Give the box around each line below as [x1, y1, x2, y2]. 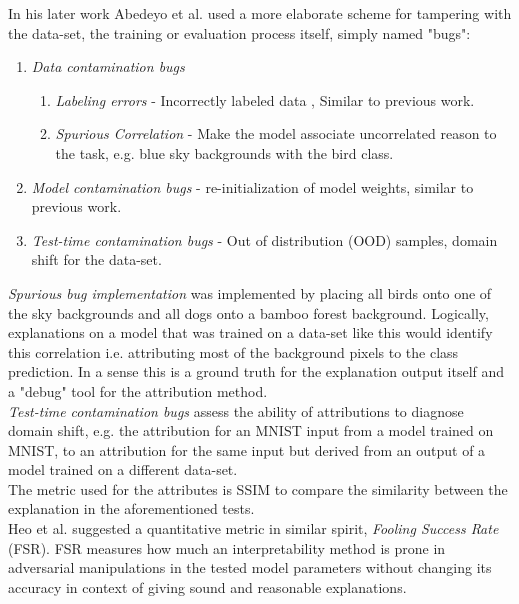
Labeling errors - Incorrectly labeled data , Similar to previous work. [55, 89, 475, 110]
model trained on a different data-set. [8, 459, 238, 480]
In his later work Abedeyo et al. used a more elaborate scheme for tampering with [8, 3, 512, 23]
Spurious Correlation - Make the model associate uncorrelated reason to [55, 123, 497, 144]
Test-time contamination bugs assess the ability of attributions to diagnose [8, 400, 464, 421]
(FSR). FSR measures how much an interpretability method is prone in [8, 537, 446, 558]
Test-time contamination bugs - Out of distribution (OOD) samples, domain [31, 229, 498, 250]
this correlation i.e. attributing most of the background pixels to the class [8, 341, 459, 362]
